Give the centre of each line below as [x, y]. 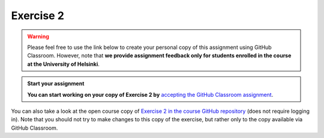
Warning [38, 36]
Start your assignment [56, 84]
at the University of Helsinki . [64, 64]
